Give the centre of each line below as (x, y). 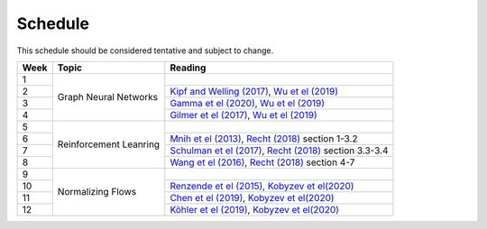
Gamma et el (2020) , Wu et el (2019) (247, 103)
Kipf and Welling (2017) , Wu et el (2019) (254, 91)
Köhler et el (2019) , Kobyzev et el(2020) (255, 209)
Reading (188, 68)
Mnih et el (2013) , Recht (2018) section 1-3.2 (264, 138)
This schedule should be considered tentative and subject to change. (145, 50)
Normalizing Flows (97, 192)
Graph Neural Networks (108, 97)
